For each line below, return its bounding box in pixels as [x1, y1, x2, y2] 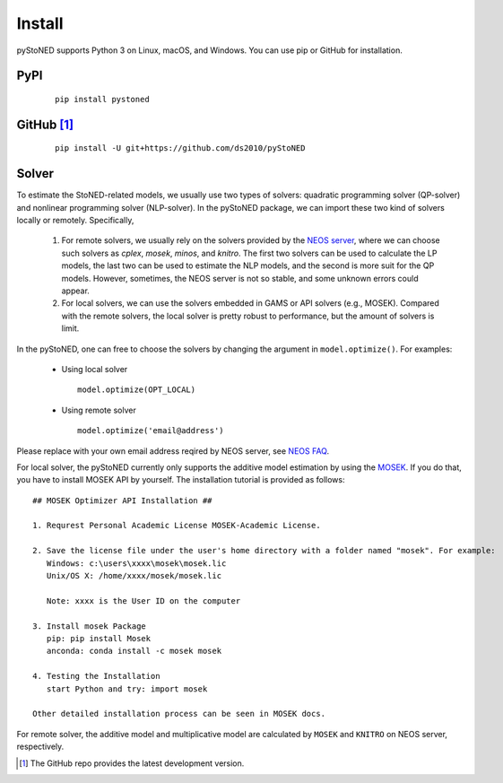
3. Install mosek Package [32, 621, 147, 631]
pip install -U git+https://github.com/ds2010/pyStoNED [55, 144, 306, 153]
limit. [61, 323, 80, 334]
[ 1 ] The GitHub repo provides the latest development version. [19, 758, 245, 769]
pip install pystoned [55, 94, 150, 104]
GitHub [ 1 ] [16, 117, 74, 132]
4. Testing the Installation [32, 671, 160, 682]
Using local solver [61, 363, 128, 374]
